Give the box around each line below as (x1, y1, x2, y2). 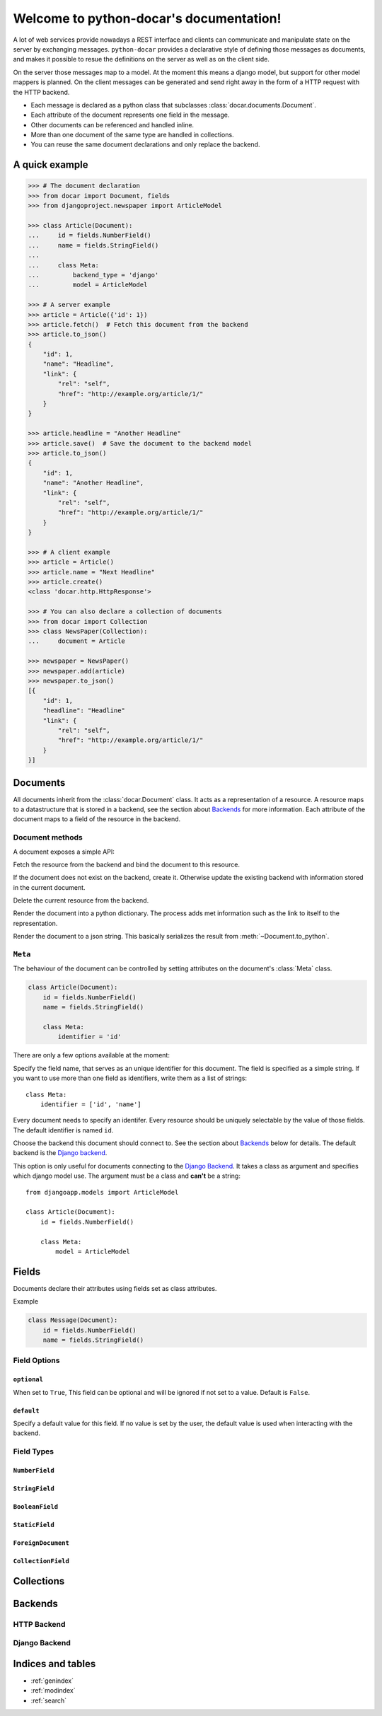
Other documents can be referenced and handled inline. (30, 120, 195, 129)
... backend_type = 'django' (28, 271, 159, 279)
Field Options (13, 1355, 60, 1365)
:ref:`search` (30, 1696, 67, 1705)
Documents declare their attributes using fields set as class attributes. (13, 1284, 217, 1292)
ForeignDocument (13, 1538, 70, 1547)
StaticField (13, 1521, 54, 1529)
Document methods (13, 833, 83, 842)
